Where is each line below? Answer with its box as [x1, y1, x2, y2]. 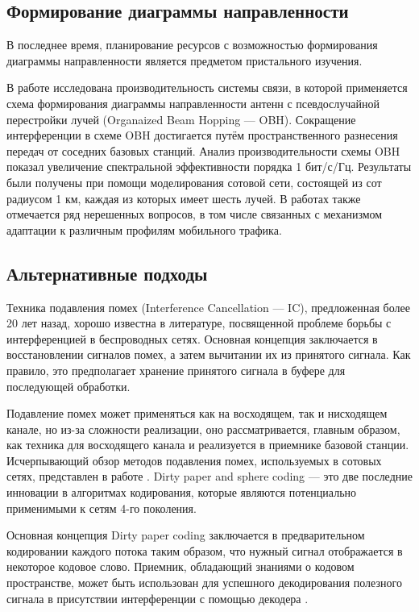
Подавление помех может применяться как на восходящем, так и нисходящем [6, 405, 388, 422]
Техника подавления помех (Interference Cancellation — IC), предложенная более [6, 298, 410, 315]
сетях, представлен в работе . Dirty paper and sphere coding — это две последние [6, 468, 413, 485]
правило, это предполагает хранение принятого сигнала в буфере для [6, 361, 346, 378]
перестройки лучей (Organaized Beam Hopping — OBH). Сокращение [6, 110, 356, 127]
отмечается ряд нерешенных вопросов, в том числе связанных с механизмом [6, 206, 383, 223]
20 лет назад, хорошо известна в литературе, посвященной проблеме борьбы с [6, 314, 392, 331]
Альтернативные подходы [6, 260, 208, 285]
